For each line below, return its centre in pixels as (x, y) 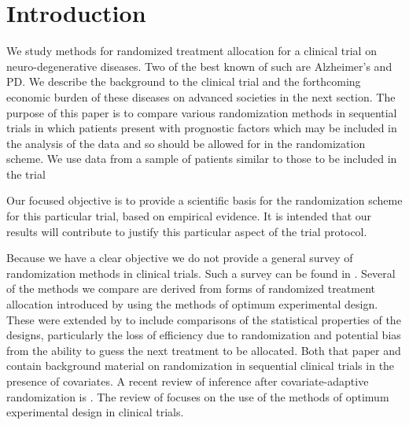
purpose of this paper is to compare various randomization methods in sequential (202, 112)
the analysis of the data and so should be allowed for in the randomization (186, 143)
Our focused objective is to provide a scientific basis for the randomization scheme (204, 200)
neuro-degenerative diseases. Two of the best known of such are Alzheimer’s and (199, 66)
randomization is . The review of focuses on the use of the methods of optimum (198, 396)
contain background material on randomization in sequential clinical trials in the (201, 366)
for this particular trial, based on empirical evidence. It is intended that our (189, 216)
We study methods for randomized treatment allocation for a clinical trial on (192, 51)
